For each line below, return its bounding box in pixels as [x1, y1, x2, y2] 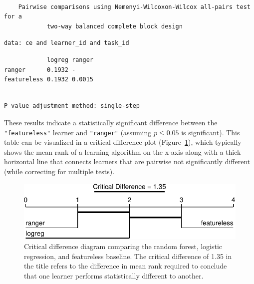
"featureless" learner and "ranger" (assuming [4, 127, 152, 137]
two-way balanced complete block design [46, 22, 183, 30]
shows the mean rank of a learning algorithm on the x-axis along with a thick [4, 146, 241, 157]
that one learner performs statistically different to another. [24, 270, 204, 281]
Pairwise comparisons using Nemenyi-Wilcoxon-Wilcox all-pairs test [18, 3, 251, 10]
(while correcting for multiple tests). [4, 166, 115, 176]
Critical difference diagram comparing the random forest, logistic [24, 241, 223, 251]
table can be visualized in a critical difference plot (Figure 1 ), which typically [4, 137, 242, 147]
